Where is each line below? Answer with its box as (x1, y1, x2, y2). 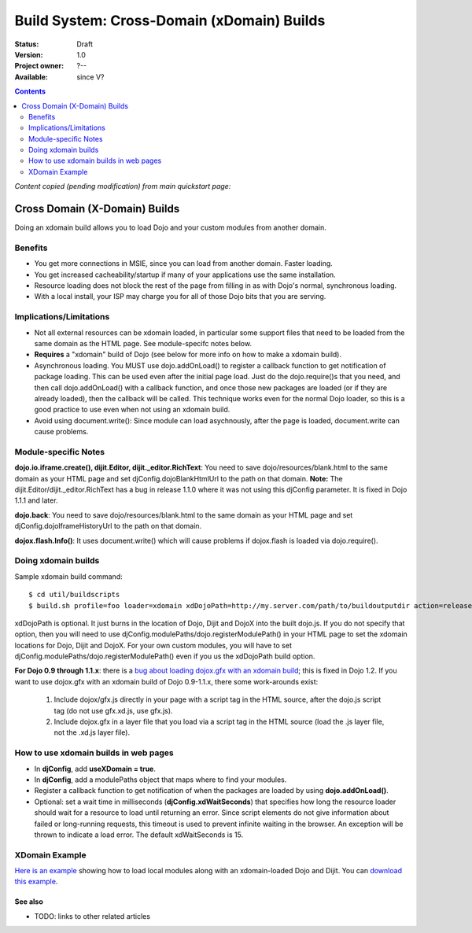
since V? (76, 72, 105, 82)
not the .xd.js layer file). (53, 728, 130, 737)
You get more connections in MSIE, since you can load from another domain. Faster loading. (34, 259, 334, 268)
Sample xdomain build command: (14, 571, 123, 581)
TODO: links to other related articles (34, 911, 151, 920)
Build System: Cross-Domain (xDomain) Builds (14, 12, 326, 29)
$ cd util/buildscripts (28, 590, 120, 599)
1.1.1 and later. (14, 496, 58, 505)
